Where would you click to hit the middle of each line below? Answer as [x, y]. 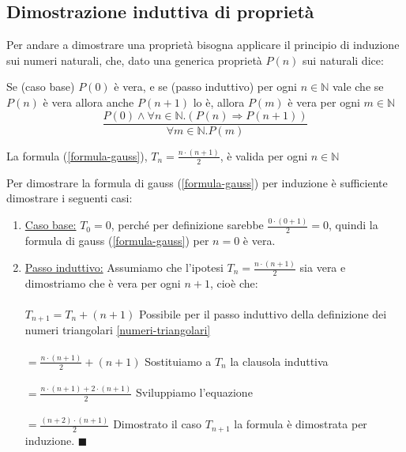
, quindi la [353, 225]
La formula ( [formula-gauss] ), [77, 155]
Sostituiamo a [178, 361]
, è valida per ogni [264, 155]
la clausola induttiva [279, 361]
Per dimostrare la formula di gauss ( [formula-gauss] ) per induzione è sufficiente [197, 182]
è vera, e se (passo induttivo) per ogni [205, 87]
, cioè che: [234, 282]
